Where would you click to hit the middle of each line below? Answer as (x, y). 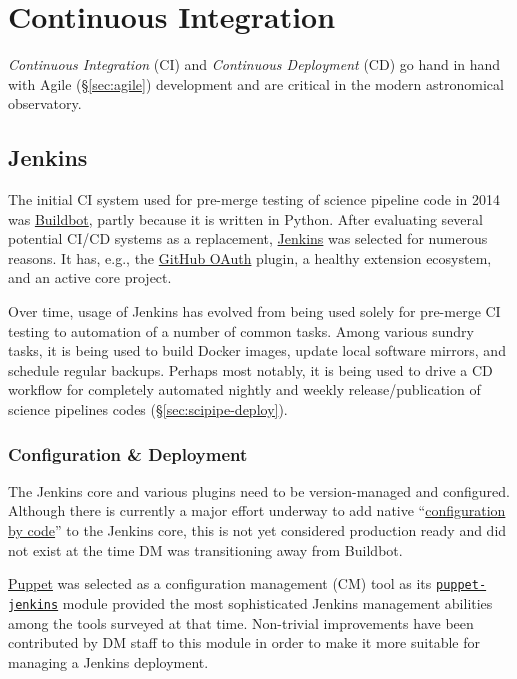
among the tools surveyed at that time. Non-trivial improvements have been (241, 622)
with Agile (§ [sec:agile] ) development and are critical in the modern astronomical (256, 83)
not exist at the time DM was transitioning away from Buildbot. (205, 549)
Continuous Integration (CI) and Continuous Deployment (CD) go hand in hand (254, 64)
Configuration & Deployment (128, 453)
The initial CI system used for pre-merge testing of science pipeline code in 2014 (254, 199)
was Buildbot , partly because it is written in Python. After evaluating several (245, 218)
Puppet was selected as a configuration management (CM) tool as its (220, 583)
